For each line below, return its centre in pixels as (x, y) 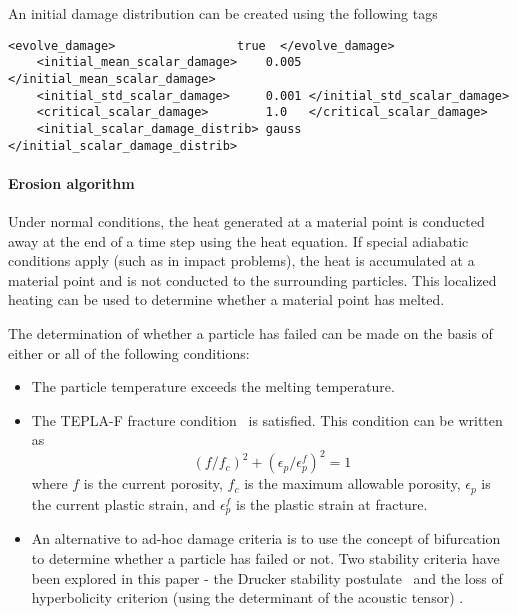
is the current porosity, (153, 483)
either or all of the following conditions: (129, 352)
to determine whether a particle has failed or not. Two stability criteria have (265, 557)
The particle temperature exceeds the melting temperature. (213, 386)
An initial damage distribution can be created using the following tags (223, 13)
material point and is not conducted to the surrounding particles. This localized (252, 279)
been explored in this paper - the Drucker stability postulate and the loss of (267, 577)
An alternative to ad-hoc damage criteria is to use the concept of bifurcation (266, 538)
